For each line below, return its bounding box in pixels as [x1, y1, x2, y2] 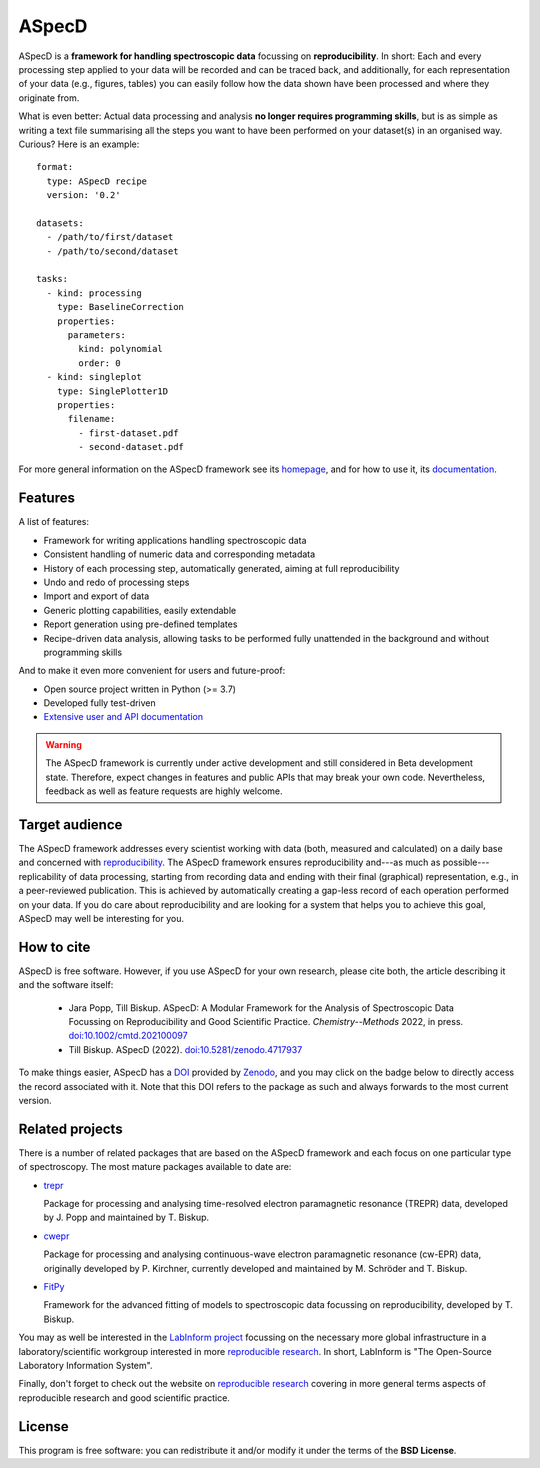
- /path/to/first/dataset [46, 231, 174, 243]
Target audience [18, 816, 123, 833]
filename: [67, 413, 116, 425]
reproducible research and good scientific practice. [18, 1391, 230, 1404]
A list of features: [18, 516, 90, 528]
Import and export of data [43, 590, 150, 602]
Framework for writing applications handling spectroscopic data [43, 534, 307, 546]
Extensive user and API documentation [43, 711, 204, 723]
